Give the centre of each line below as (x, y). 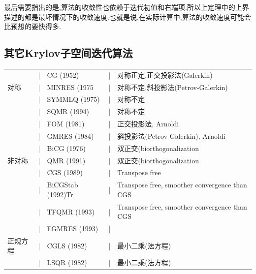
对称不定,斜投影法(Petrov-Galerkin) (173, 87)
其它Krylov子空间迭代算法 (68, 53)
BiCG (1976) (66, 148)
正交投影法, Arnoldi (148, 124)
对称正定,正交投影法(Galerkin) (165, 75)
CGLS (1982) (67, 245)
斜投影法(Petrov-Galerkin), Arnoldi (171, 136)
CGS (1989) (65, 172)
